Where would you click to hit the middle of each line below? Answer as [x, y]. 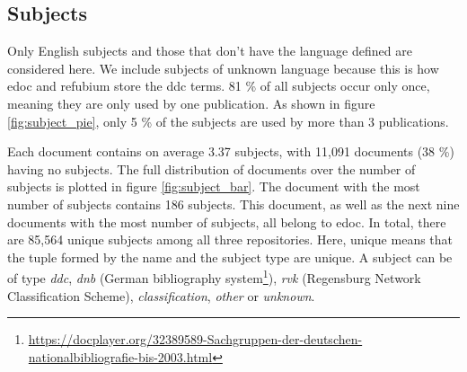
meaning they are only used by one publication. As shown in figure [191, 103]
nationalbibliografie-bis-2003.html [120, 356]
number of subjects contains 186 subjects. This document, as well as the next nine [233, 204]
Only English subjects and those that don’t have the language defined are [210, 51]
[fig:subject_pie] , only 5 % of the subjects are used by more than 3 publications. [228, 121]
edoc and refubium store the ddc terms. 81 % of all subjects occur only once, [219, 86]
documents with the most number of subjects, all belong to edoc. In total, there [227, 221]
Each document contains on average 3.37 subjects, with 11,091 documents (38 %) [231, 151]
